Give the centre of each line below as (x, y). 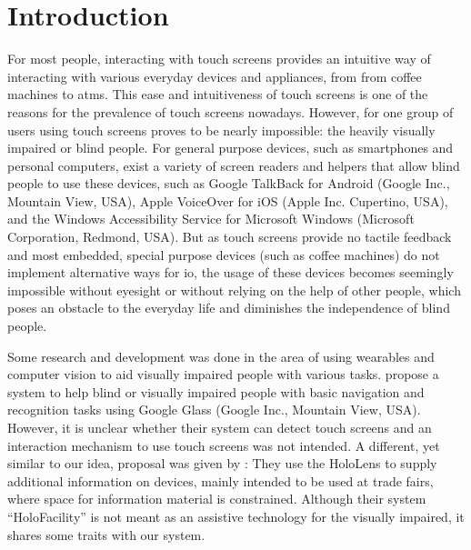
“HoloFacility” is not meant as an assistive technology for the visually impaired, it (236, 516)
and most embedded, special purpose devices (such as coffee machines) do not (224, 254)
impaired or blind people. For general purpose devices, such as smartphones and (230, 148)
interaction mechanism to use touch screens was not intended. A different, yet (224, 445)
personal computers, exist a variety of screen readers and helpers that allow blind (234, 165)
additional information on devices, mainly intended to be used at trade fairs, (220, 480)
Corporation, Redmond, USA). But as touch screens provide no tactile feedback (230, 237)
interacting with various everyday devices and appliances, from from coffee (215, 76)
